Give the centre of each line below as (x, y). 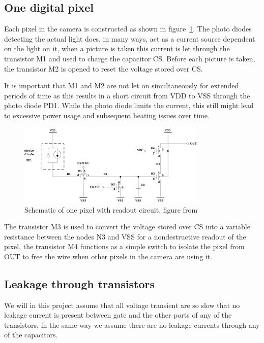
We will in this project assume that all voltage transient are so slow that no (122, 305)
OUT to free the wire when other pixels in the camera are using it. (108, 256)
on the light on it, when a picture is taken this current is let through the (117, 48)
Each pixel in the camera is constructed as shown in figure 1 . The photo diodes (128, 29)
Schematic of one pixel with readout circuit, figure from (111, 209)
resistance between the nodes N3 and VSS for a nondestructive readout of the (125, 236)
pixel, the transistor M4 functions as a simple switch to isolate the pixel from (124, 246)
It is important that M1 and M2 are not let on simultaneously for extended (122, 85)
